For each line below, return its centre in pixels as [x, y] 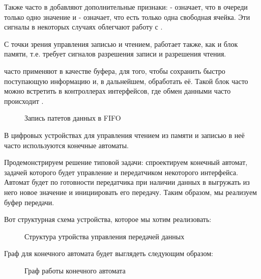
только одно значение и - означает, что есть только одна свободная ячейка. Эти [127, 17]
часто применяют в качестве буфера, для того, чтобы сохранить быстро [115, 71]
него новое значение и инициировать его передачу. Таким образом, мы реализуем [130, 192]
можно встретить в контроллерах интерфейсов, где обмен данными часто [118, 91]
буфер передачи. [29, 202]
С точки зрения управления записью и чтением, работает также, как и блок [121, 44]
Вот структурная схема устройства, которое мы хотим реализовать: [108, 219]
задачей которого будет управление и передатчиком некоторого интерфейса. [121, 172]
